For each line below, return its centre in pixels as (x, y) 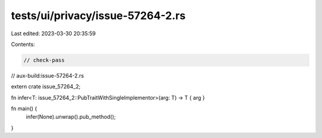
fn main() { (24, 109)
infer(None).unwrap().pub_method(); (71, 117)
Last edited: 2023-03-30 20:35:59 (53, 33)
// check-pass (44, 60)
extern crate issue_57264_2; (46, 87)
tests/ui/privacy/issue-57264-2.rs (98, 16)
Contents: (23, 44)
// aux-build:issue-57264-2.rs (47, 75)
